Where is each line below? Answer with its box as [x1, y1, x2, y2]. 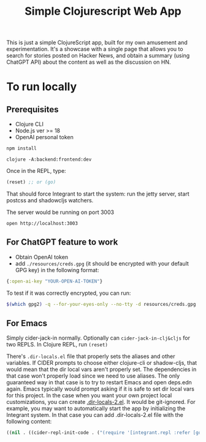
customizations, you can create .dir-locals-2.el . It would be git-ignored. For [6, 398, 196, 406]
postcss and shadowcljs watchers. [6, 196, 94, 204]
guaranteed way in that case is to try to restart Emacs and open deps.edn [6, 379, 192, 386]
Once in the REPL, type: [6, 167, 66, 175]
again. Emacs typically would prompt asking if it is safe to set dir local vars [6, 385, 195, 393]
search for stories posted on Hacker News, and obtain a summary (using [6, 52, 190, 59]
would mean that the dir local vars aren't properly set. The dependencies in [6, 366, 197, 373]
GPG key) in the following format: [15, 266, 99, 273]
